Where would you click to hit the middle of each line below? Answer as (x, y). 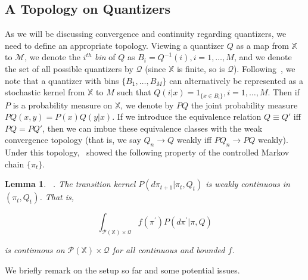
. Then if (284, 92)
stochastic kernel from (45, 92)
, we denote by (147, 105)
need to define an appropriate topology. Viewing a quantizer (115, 45)
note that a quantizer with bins (62, 80)
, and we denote (263, 57)
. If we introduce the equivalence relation (187, 116)
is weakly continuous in (248, 184)
